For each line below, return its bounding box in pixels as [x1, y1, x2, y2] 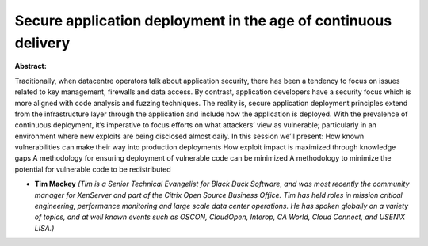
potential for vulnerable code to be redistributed [14, 165, 172, 174]
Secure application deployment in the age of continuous [14, 12, 392, 29]
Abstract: [14, 62, 47, 71]
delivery [14, 34, 71, 51]
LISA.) [34, 223, 55, 233]
